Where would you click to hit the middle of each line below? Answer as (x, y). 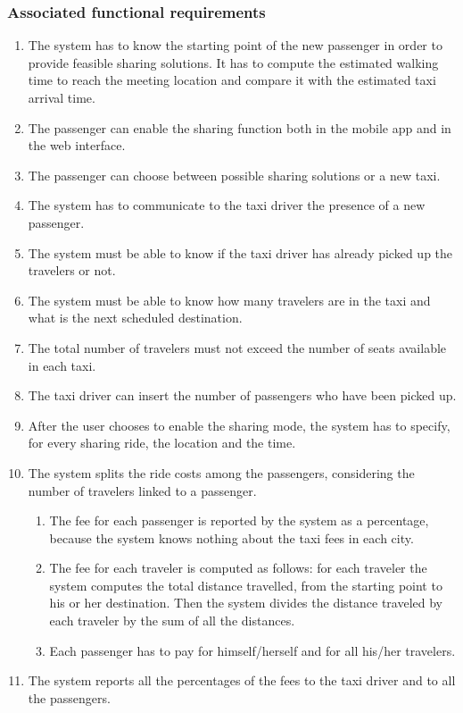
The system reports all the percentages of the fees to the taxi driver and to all (242, 680)
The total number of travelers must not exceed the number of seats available (237, 347)
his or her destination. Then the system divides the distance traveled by (246, 603)
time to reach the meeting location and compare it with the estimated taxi (232, 80)
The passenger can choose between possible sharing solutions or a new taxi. (234, 175)
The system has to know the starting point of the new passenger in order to (235, 45)
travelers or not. (72, 270)
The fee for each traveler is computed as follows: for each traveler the (238, 568)
